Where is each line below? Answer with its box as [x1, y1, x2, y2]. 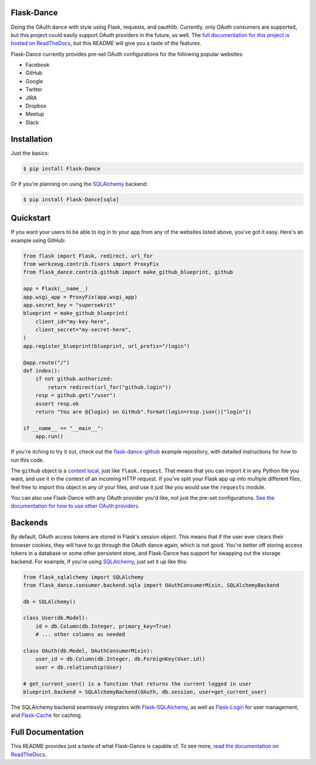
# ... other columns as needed [35, 631, 125, 638]
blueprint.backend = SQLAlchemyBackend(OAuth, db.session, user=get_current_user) [23, 689, 267, 695]
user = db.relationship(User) [35, 664, 122, 671]
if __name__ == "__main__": [23, 425, 104, 431]
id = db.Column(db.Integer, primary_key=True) [35, 622, 172, 629]
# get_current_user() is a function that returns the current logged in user [23, 681, 252, 687]
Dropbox [25, 103, 47, 110]
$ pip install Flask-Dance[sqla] [23, 196, 119, 202]
